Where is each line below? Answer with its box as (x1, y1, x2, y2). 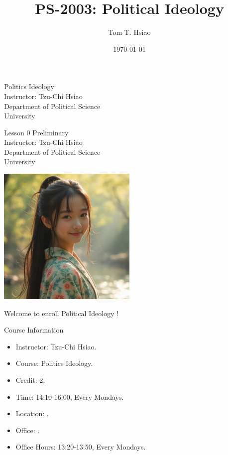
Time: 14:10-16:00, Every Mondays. (15, 391, 124, 402)
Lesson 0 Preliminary (4, 127, 69, 137)
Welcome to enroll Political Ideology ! (4, 308, 119, 318)
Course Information (4, 325, 64, 335)
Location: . (15, 408, 49, 419)
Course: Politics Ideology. (15, 358, 93, 368)
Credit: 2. (15, 375, 45, 385)
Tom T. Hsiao (108, 27, 151, 37)
